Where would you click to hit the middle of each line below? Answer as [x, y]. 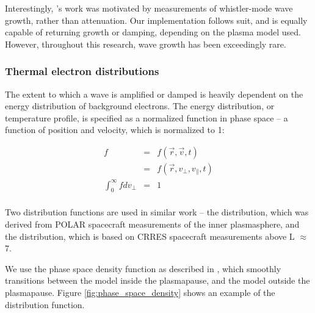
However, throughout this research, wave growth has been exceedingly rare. [146, 44]
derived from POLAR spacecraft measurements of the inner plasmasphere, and [152, 224]
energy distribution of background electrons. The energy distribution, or [140, 106]
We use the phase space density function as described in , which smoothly [143, 268]
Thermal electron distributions [82, 71]
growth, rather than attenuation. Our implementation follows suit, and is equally [156, 20]
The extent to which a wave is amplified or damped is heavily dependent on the [154, 94]
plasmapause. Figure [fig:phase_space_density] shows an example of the [140, 292]
